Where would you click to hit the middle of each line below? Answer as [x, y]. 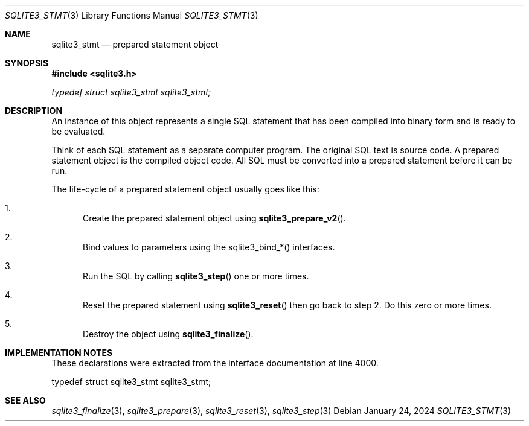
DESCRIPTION [34, 111]
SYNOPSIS [27, 63]
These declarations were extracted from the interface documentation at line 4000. [215, 363]
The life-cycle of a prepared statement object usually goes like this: [185, 189]
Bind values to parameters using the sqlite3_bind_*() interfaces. [209, 247]
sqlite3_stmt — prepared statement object [135, 44]
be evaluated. [79, 131]
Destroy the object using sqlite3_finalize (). [168, 334]
